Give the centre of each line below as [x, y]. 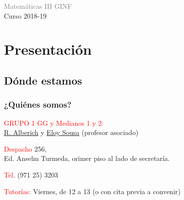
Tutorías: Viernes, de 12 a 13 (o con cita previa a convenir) [92, 191]
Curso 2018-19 [25, 15]
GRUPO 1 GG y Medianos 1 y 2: [54, 122]
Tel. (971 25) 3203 [31, 174]
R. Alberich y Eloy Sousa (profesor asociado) [71, 132]
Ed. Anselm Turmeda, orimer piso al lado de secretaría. [87, 158]
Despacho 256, [25, 148]
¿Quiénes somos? [38, 104]
